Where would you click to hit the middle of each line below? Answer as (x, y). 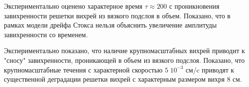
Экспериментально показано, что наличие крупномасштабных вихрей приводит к (124, 51)
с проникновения (194, 6)
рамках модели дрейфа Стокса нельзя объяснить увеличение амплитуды (110, 25)
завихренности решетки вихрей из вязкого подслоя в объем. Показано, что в (117, 15)
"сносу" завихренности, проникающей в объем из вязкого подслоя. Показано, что (124, 60)
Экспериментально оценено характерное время (73, 6)
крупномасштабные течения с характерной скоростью (83, 69)
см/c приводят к (210, 69)
